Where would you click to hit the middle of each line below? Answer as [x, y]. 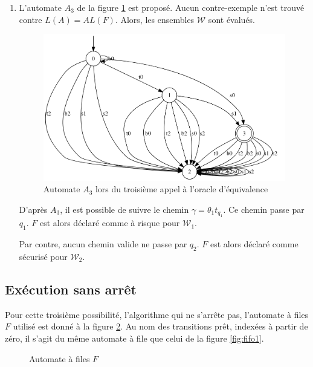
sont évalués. [232, 19]
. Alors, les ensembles [155, 19]
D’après [33, 209]
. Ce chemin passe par [264, 209]
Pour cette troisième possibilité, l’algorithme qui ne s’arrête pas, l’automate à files [157, 314]
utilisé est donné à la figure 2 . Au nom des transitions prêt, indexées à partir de [160, 326]
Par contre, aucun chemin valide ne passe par [103, 244]
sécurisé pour [43, 256]
